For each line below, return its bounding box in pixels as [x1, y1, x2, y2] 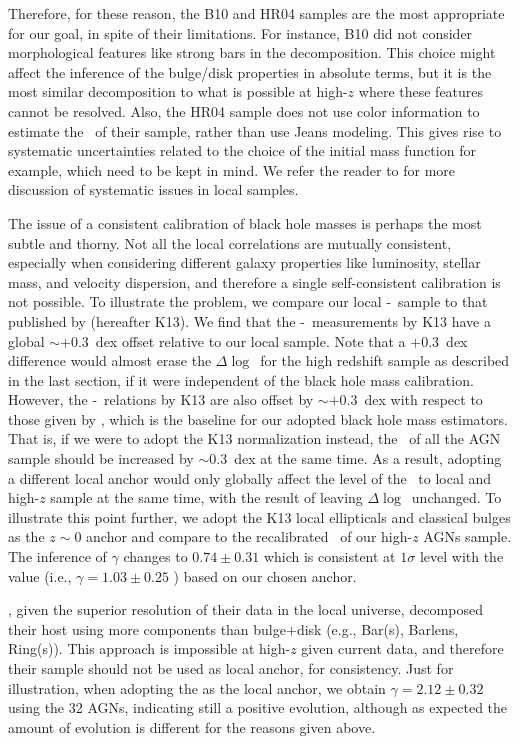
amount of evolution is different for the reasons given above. [8, 716, 376, 737]
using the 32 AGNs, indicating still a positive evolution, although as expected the [8, 697, 508, 718]
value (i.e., [8, 565, 72, 586]
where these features [358, 81, 484, 102]
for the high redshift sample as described [260, 350, 510, 371]
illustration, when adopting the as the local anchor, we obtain [8, 677, 386, 698]
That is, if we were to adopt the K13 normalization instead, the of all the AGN [8, 428, 501, 449]
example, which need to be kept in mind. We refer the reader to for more [8, 159, 456, 180]
